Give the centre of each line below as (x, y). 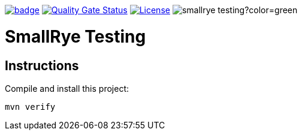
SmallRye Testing (75, 36)
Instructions (42, 65)
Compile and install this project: (67, 88)
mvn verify (30, 106)
